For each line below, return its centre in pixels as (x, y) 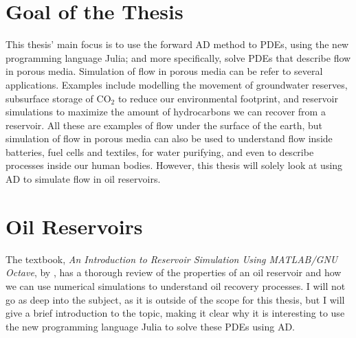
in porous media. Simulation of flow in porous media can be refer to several (164, 71)
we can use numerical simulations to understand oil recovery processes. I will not (176, 285)
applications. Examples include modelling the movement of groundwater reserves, (177, 84)
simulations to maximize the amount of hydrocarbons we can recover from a (166, 112)
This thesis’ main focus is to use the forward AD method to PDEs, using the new (177, 44)
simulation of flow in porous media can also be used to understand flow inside (169, 138)
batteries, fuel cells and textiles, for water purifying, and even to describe (160, 151)
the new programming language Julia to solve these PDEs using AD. (150, 326)
